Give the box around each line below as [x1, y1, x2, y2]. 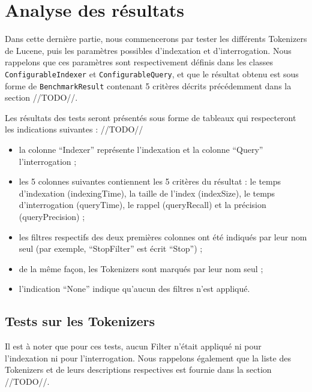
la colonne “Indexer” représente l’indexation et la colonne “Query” [19, 143, 263, 155]
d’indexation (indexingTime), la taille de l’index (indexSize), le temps [19, 186, 275, 199]
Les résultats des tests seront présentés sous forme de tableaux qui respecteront [5, 111, 296, 123]
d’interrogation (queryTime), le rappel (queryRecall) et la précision [19, 198, 266, 211]
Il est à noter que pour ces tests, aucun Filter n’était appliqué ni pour [5, 340, 262, 352]
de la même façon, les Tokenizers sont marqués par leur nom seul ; [19, 262, 263, 275]
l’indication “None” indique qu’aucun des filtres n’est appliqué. [19, 282, 250, 295]
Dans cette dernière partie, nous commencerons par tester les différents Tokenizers [5, 32, 307, 45]
